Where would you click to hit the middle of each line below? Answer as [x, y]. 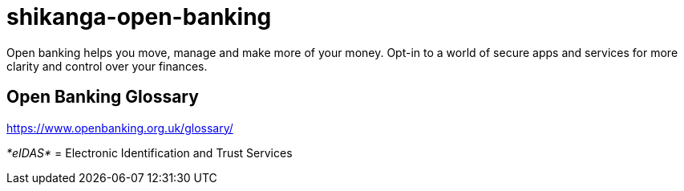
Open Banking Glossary [103, 97]
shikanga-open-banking [139, 17]
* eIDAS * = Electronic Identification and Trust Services [150, 152]
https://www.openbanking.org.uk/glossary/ [120, 128]
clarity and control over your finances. [107, 66]
